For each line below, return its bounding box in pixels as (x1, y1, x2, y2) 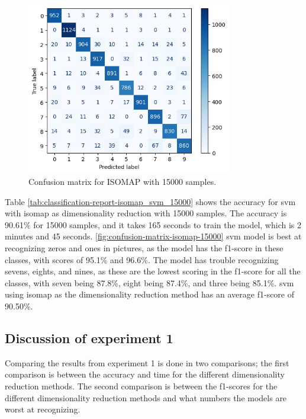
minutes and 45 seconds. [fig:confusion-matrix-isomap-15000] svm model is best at (5, 230, 302, 242)
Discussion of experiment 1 (5, 329, 173, 347)
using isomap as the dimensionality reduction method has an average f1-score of (5, 288, 295, 300)
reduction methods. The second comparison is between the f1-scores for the (5, 380, 278, 392)
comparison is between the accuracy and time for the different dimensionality (5, 368, 285, 380)
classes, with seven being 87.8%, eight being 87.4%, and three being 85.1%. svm (5, 276, 294, 289)
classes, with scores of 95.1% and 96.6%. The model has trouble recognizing (5, 253, 279, 266)
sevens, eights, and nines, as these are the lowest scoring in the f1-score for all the (5, 265, 301, 277)
